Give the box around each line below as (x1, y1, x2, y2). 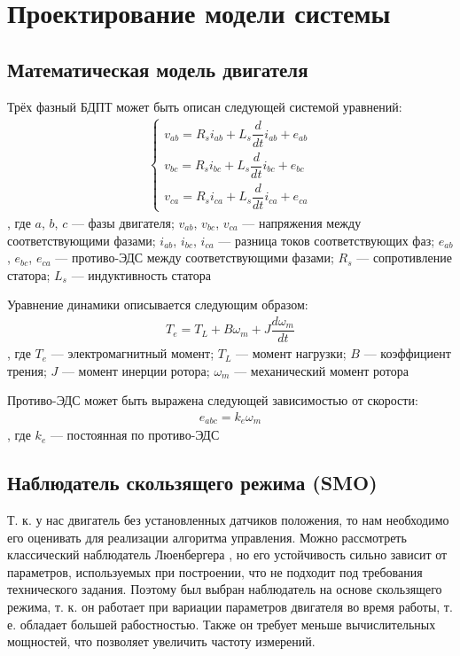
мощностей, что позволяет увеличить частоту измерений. (7, 632, 316, 651)
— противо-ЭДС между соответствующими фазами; (55, 248, 334, 267)
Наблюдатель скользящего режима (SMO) (7, 469, 378, 496)
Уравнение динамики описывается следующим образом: (7, 295, 308, 314)
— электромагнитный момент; (51, 344, 214, 363)
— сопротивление (356, 248, 452, 267)
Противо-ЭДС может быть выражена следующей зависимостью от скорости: (7, 391, 418, 410)
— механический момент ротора (234, 361, 409, 379)
